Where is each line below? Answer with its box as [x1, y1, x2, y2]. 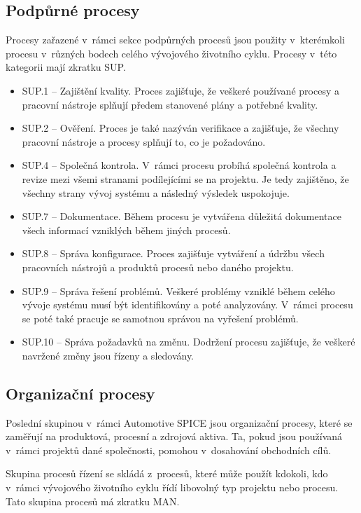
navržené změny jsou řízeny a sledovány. [22, 348, 194, 362]
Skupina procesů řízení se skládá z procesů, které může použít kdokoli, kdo [6, 466, 328, 481]
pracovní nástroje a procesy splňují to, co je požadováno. [22, 134, 266, 149]
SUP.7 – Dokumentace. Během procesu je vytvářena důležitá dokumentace [22, 209, 341, 224]
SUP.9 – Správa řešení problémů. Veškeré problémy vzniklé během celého [22, 283, 335, 298]
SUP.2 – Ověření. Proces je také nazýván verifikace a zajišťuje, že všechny [22, 121, 339, 135]
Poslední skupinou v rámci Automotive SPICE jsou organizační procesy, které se [6, 415, 353, 430]
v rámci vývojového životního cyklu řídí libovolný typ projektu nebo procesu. [6, 480, 339, 495]
